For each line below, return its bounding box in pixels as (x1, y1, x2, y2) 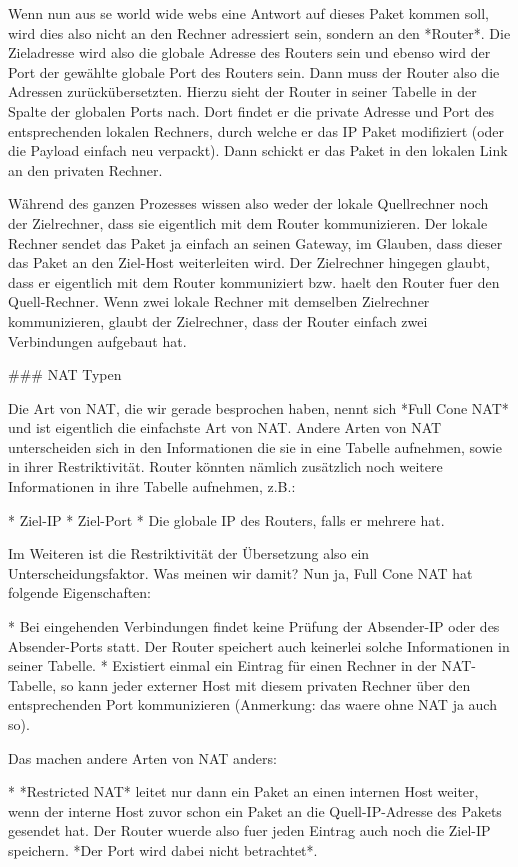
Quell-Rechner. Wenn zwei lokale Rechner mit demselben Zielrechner (8, 291, 430, 312)
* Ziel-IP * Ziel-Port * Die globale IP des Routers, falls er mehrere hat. (8, 509, 445, 530)
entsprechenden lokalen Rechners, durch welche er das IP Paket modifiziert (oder (8, 120, 505, 141)
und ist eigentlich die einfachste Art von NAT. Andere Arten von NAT (8, 417, 442, 438)
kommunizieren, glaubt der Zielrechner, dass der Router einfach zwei (8, 310, 428, 331)
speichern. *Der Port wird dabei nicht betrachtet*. (8, 839, 318, 860)
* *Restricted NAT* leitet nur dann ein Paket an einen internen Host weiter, (8, 781, 479, 802)
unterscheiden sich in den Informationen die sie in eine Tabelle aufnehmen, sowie (8, 436, 502, 457)
